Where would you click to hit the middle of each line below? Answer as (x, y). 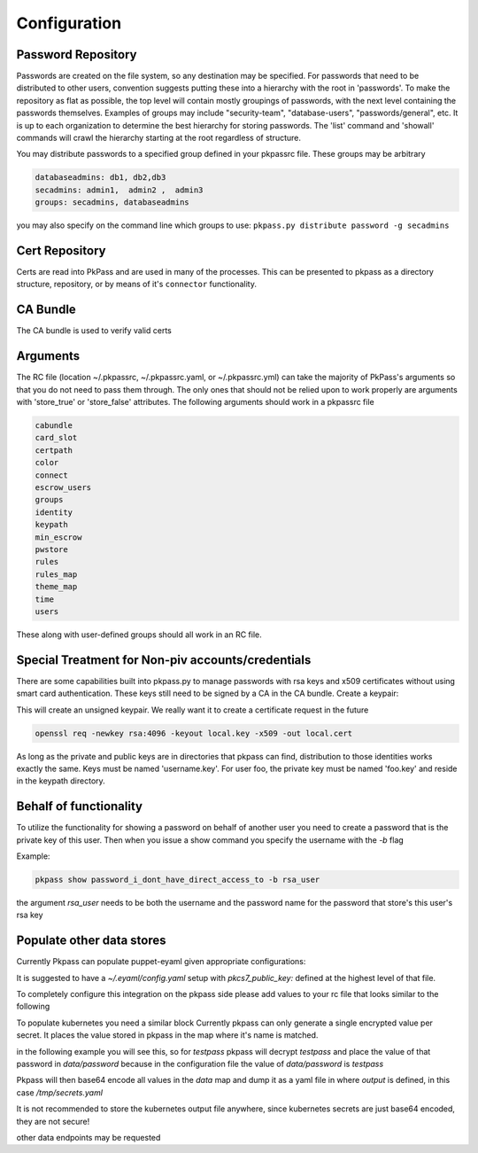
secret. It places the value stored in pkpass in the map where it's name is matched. (167, 1035)
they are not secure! (53, 1121)
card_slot (56, 438)
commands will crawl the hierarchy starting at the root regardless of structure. (158, 138)
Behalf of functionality (80, 806)
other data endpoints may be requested (89, 1137)
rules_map (56, 574)
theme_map (56, 587)
